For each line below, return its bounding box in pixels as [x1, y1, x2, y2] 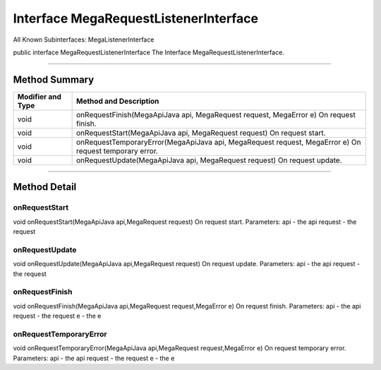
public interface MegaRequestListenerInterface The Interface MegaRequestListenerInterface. [13, 48, 285, 56]
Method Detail [13, 181, 77, 193]
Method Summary [13, 73, 95, 85]
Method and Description [76, 96, 159, 106]
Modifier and [17, 92, 61, 102]
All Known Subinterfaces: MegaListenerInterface [13, 35, 155, 44]
